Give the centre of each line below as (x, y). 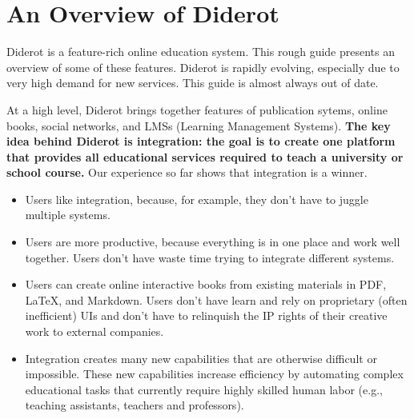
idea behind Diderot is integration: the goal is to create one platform (201, 141)
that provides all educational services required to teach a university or (205, 156)
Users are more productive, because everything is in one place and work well (213, 242)
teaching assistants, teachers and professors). (135, 405)
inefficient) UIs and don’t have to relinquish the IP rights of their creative (206, 315)
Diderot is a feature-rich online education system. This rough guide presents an (201, 52)
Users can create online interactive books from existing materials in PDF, (206, 284)
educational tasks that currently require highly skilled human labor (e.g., (204, 389)
